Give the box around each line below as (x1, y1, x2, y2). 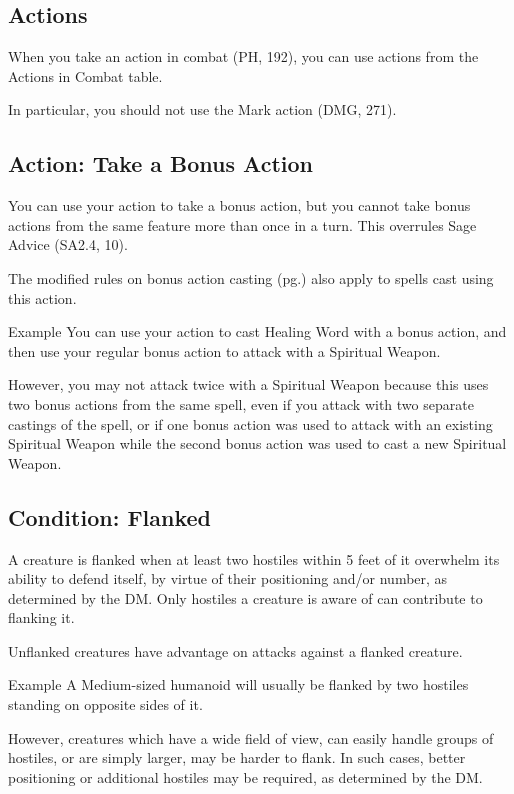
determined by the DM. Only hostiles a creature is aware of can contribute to (8, 587, 483, 608)
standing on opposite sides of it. (8, 694, 203, 715)
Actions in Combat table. (8, 65, 163, 86)
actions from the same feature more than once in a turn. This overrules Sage (8, 214, 477, 235)
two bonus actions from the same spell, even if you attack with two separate (8, 393, 474, 414)
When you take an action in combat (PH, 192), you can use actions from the (8, 46, 479, 67)
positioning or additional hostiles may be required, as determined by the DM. (8, 766, 483, 787)
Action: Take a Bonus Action (8, 148, 314, 179)
